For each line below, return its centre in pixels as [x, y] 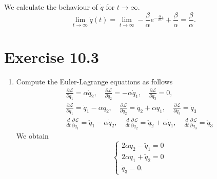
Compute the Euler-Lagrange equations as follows [94, 81]
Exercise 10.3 [52, 57]
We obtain [32, 135]
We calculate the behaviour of [51, 7]
